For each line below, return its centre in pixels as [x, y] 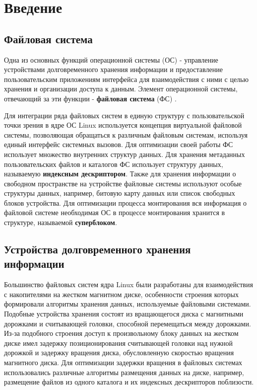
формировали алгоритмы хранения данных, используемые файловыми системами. [128, 304]
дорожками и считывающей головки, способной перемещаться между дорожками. [128, 323]
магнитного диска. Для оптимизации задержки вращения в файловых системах [123, 362]
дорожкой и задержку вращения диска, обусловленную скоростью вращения [119, 352]
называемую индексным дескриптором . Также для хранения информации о [120, 174]
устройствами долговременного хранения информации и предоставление [113, 69]
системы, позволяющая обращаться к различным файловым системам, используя [126, 134]
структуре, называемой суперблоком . [61, 222]
